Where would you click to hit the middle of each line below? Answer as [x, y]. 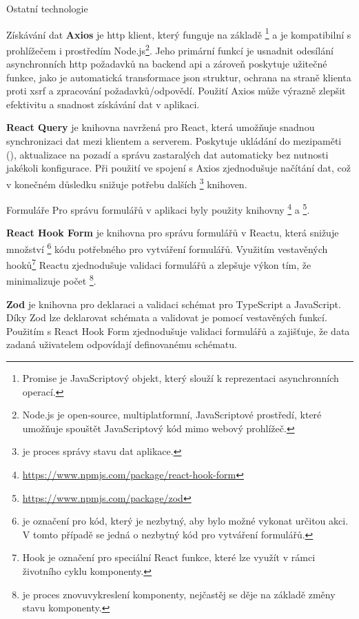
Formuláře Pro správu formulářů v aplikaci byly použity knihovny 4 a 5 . [158, 209]
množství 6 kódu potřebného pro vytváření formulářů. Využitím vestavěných [167, 247]
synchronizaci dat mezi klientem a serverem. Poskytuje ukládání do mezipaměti [174, 141]
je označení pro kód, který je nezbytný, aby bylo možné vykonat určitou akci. [185, 521]
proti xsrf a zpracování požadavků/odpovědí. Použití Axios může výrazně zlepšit [176, 91]
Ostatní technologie [47, 8]
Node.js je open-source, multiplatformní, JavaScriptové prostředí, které [172, 415]
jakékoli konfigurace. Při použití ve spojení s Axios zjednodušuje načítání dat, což [178, 168]
